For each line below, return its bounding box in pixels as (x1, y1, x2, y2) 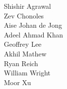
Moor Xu (4, 77, 31, 87)
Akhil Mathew (4, 48, 47, 58)
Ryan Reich (4, 58, 38, 68)
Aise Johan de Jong (4, 20, 62, 30)
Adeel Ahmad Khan (4, 29, 63, 39)
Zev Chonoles (4, 10, 44, 20)
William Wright (4, 68, 50, 78)
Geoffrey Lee (4, 39, 42, 49)
